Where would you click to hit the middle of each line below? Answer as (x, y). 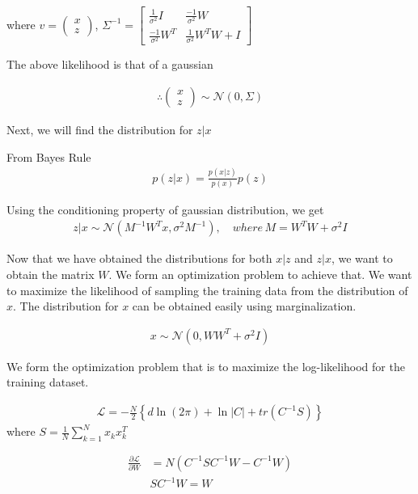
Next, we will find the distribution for (100, 129)
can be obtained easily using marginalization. (244, 306)
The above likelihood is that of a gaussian (110, 64)
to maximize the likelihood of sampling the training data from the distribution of (207, 290)
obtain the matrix (51, 274)
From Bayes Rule (49, 156)
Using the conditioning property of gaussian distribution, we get (165, 209)
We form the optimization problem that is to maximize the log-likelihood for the (206, 366)
